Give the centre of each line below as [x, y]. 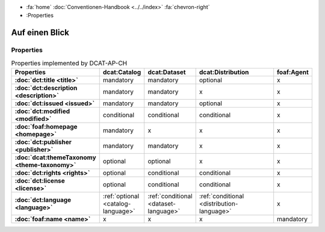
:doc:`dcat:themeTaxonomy [55, 157]
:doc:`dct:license [40, 180]
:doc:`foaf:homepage [46, 126]
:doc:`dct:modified [42, 111]
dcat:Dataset [167, 72]
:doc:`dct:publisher [43, 142]
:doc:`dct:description [46, 88]
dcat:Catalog [122, 72]
